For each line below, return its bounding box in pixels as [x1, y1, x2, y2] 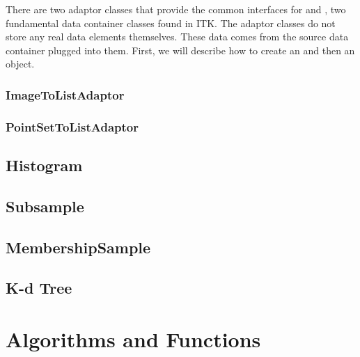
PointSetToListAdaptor [6, 118, 139, 135]
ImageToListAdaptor [6, 86, 125, 103]
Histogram [6, 154, 83, 176]
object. [6, 56, 35, 71]
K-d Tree [6, 277, 72, 299]
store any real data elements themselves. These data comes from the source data [6, 29, 349, 44]
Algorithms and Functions [6, 324, 261, 353]
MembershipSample [6, 236, 151, 257]
